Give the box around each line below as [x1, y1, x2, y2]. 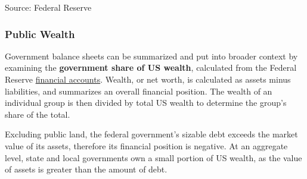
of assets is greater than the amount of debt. [5, 163, 168, 175]
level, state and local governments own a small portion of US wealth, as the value [5, 151, 302, 164]
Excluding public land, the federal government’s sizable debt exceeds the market [5, 128, 298, 140]
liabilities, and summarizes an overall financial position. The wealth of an [5, 84, 272, 97]
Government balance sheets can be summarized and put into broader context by [5, 49, 298, 62]
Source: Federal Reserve [5, 1, 92, 13]
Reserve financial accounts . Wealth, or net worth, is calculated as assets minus [5, 73, 291, 85]
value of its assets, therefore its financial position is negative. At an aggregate [5, 139, 288, 152]
